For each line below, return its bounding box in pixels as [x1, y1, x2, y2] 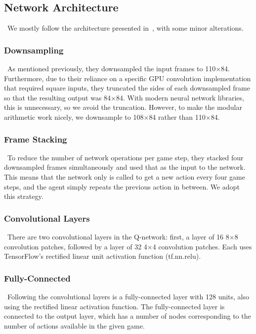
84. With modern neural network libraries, [116, 92, 244, 102]
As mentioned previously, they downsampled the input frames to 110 [7, 63, 216, 74]
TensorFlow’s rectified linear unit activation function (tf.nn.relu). [4, 251, 201, 261]
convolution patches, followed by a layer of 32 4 [4, 241, 147, 251]
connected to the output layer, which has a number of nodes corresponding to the [4, 311, 251, 321]
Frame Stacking [4, 133, 67, 145]
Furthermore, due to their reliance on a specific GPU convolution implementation [4, 73, 251, 83]
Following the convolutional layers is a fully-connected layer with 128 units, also [7, 291, 250, 301]
